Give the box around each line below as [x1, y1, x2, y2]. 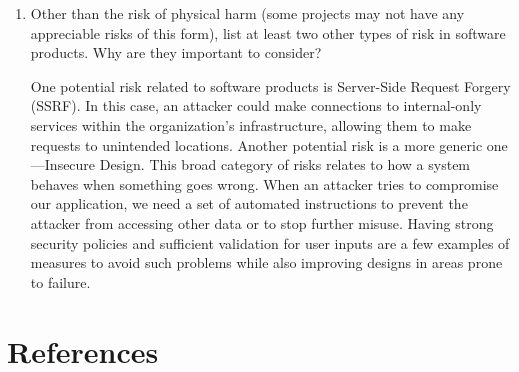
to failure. [30, 271, 91, 292]
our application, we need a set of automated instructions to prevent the [30, 193, 468, 214]
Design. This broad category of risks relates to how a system [99, 154, 471, 175]
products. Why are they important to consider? [30, 42, 322, 63]
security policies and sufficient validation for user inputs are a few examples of [30, 232, 510, 253]
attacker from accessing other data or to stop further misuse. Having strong [30, 212, 494, 233]
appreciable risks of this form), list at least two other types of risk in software [30, 22, 506, 43]
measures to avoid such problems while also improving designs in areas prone [30, 252, 503, 273]
